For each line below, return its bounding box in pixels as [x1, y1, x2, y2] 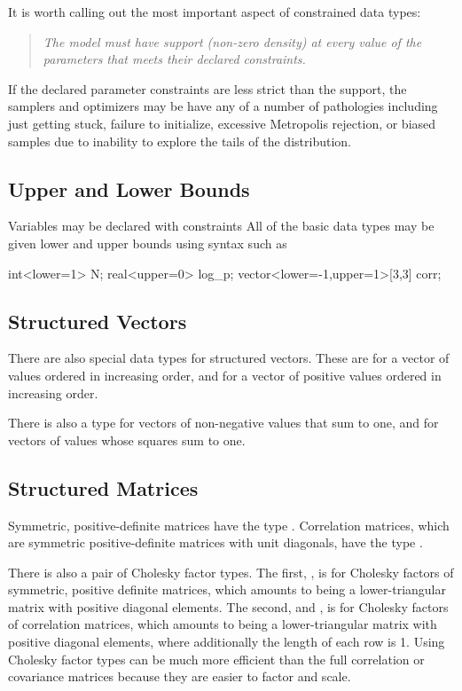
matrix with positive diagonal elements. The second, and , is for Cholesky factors [8, 597, 449, 616]
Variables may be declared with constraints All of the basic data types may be [8, 216, 435, 235]
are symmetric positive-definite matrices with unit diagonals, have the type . [8, 533, 423, 552]
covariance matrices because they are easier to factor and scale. [8, 667, 351, 686]
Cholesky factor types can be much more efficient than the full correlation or [8, 649, 425, 668]
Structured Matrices [8, 474, 199, 501]
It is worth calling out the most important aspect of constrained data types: [8, 3, 421, 20]
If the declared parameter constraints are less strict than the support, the [8, 79, 407, 98]
